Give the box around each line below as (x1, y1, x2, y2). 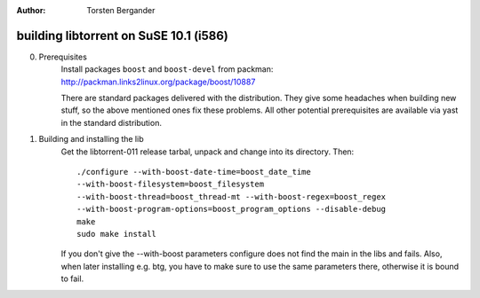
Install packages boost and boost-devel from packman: (60, 64, 274, 74)
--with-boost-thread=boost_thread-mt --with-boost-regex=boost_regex (76, 192, 387, 201)
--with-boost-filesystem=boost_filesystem (76, 179, 265, 190)
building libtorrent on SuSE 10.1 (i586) (16, 27, 228, 43)
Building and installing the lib (38, 134, 144, 145)
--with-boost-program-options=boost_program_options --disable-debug (76, 204, 387, 215)
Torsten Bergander (86, 5, 156, 15)
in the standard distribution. (60, 117, 162, 128)
